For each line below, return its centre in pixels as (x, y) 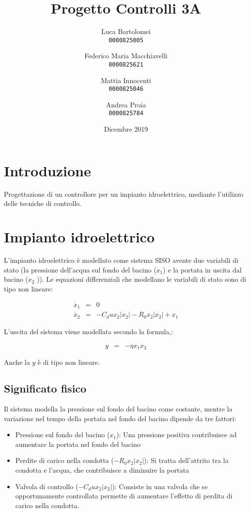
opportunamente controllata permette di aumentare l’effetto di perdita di (124, 496)
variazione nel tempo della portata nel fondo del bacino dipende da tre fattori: (120, 418)
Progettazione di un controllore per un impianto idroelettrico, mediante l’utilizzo (124, 194)
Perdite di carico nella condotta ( (64, 460)
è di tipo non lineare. (69, 362)
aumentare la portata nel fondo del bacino (78, 444)
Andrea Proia (126, 104)
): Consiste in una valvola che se (160, 486)
